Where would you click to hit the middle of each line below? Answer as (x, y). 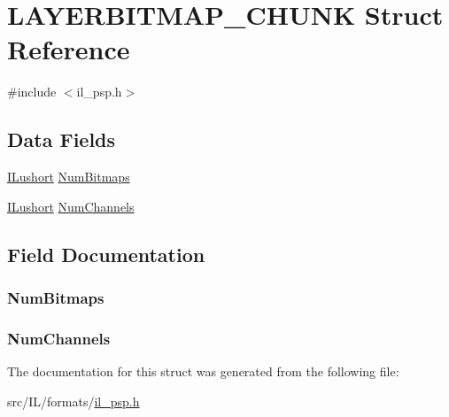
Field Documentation (106, 254)
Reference (69, 49)
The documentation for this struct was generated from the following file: (203, 371)
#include (32, 92)
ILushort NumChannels (71, 206)
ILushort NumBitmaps (69, 177)
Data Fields (62, 139)
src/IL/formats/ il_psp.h (74, 401)
